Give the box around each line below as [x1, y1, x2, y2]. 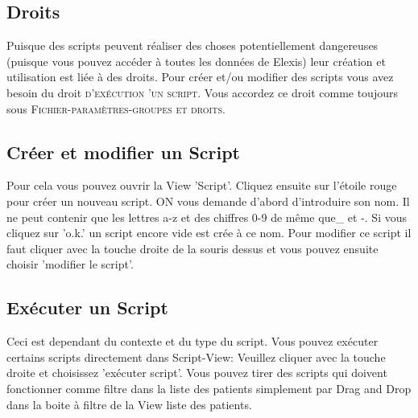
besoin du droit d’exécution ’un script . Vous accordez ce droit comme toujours [6, 84, 398, 100]
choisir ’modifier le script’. [6, 256, 134, 273]
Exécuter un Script [6, 295, 168, 320]
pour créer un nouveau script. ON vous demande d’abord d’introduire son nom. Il [6, 192, 410, 209]
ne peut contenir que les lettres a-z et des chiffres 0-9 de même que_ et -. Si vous [6, 208, 407, 225]
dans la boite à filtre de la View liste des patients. [6, 395, 252, 412]
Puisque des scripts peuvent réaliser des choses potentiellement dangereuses [6, 37, 379, 54]
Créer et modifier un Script [6, 139, 240, 164]
